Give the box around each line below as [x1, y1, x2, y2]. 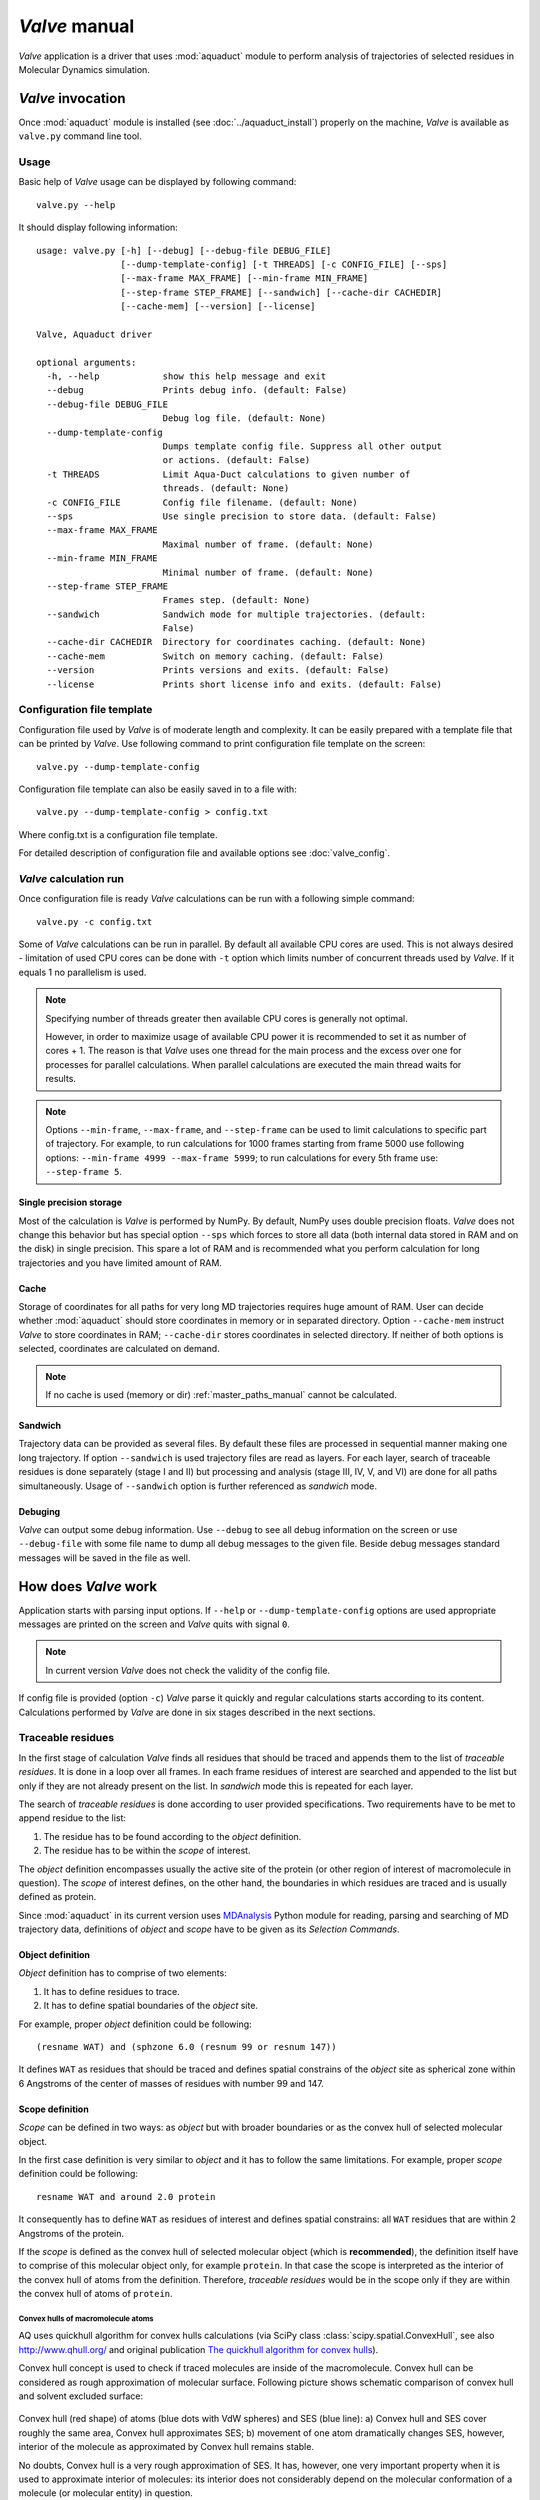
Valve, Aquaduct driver [36, 328, 153, 340]
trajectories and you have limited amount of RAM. [18, 1256, 222, 1269]
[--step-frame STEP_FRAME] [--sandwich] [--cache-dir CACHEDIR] [120, 286, 443, 298]
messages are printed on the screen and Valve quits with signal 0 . [18, 1618, 290, 1630]
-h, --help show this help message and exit [46, 371, 327, 382]
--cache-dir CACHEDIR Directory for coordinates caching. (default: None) [46, 636, 427, 648]
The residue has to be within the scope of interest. [43, 1845, 251, 1857]
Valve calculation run [18, 871, 125, 885]
